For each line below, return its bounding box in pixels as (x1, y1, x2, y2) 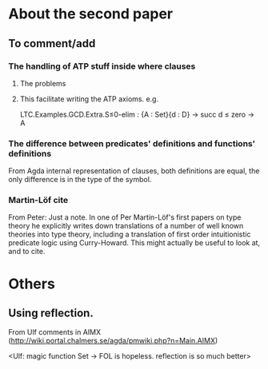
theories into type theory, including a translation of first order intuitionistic (8, 229, 251, 240)
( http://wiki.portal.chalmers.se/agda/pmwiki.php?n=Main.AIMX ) (8, 336, 218, 346)
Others (8, 275, 56, 292)
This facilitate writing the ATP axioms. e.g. (19, 93, 158, 104)
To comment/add (8, 37, 96, 50)
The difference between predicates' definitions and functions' (8, 137, 256, 149)
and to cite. (8, 247, 46, 256)
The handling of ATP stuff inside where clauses (8, 61, 196, 72)
